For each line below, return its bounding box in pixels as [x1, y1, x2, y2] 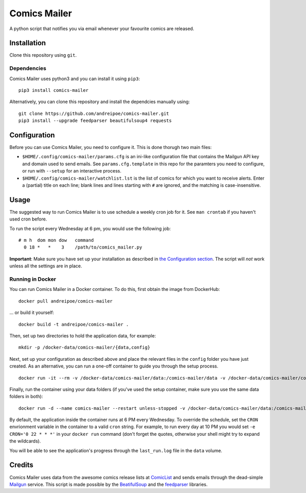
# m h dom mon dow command [18, 237, 94, 243]
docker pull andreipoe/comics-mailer [18, 298, 113, 304]
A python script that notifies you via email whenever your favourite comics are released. [9, 26, 194, 32]
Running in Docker [9, 276, 56, 283]
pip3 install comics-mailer [18, 87, 89, 93]
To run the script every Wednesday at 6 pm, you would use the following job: [9, 225, 171, 232]
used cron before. [9, 216, 47, 222]
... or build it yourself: [9, 309, 55, 316]
